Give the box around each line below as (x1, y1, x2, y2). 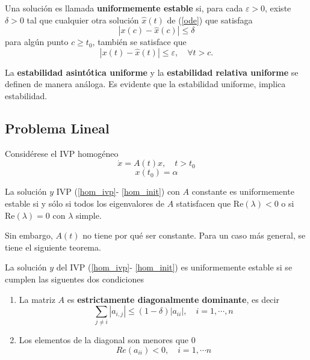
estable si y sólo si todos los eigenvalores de (5, 197, 164, 209)
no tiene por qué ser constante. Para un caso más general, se (82, 229, 306, 242)
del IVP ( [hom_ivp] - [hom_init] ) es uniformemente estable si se (56, 261, 293, 273)
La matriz (19, 293, 55, 305)
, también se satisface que (92, 35, 187, 48)
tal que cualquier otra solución (26, 13, 139, 26)
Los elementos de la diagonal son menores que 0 (19, 334, 196, 346)
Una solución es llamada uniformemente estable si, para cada (5, 2, 243, 14)
